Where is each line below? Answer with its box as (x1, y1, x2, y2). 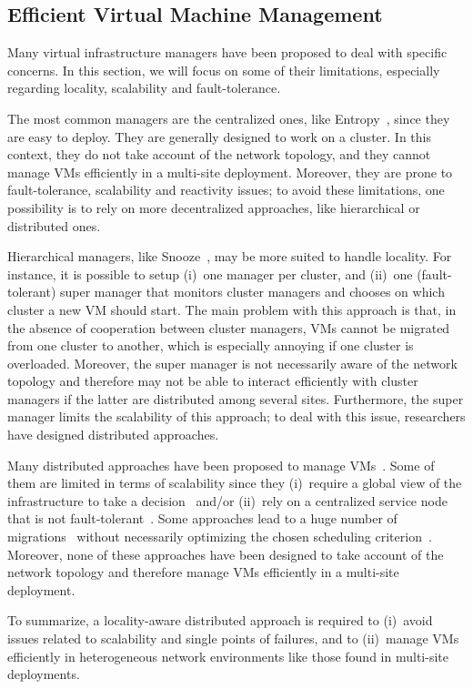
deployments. (7, 664, 80, 684)
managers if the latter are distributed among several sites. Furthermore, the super (7, 389, 464, 408)
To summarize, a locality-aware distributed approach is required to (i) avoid (7, 611, 433, 630)
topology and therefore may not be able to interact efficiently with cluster (7, 371, 418, 390)
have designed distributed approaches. (7, 425, 219, 444)
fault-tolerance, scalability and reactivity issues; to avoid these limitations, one (7, 180, 445, 199)
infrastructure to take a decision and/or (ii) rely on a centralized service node (7, 491, 448, 510)
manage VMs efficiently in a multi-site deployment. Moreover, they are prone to (7, 162, 453, 181)
